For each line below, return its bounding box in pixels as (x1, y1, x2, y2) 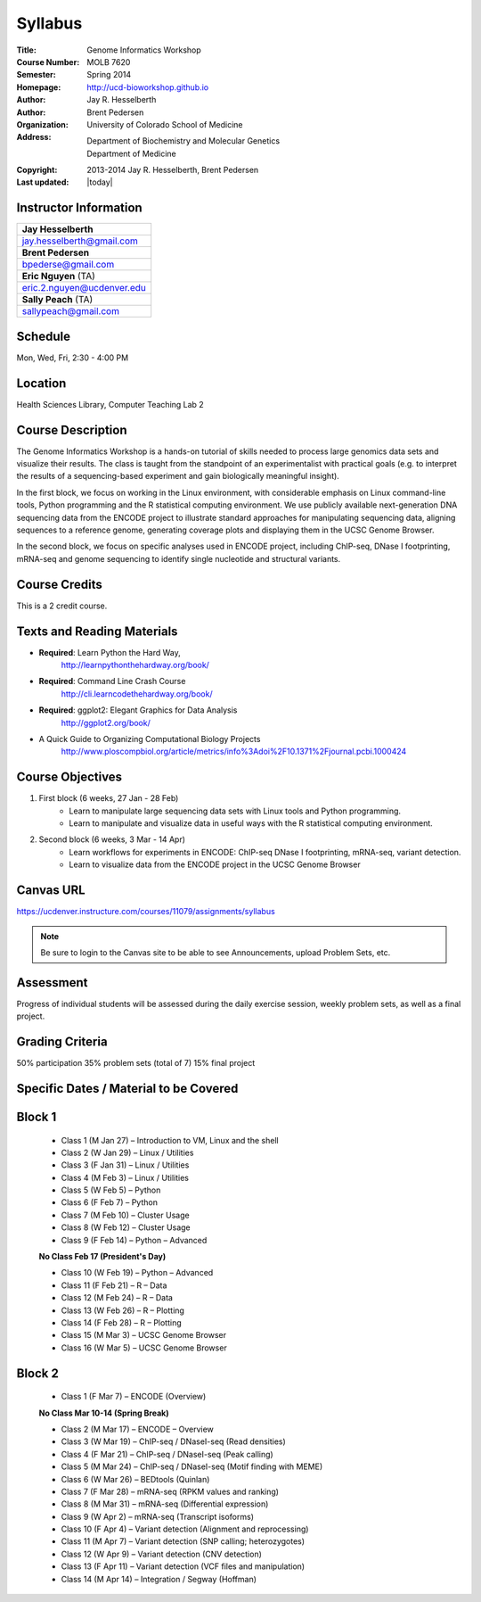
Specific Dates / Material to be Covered (16, 1080, 239, 1096)
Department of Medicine (86, 148, 177, 159)
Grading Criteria (16, 1035, 108, 1050)
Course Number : (16, 56, 80, 67)
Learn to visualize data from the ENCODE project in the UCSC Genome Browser (69, 859, 361, 870)
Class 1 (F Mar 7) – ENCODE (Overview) (61, 1391, 207, 1402)
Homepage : (16, 81, 61, 93)
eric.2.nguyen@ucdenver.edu (21, 282, 147, 294)
